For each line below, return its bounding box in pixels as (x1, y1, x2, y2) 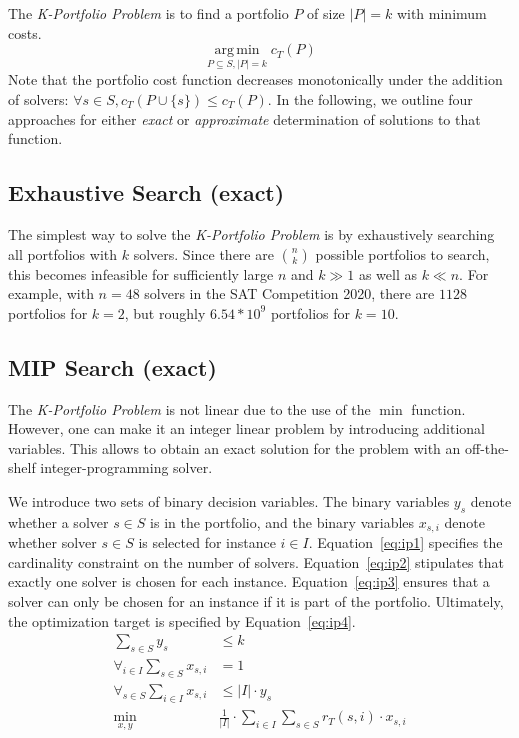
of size (307, 3, 345, 23)
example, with (8, 283, 94, 304)
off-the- (464, 437, 509, 458)
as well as (358, 263, 417, 284)
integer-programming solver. (40, 457, 213, 478)
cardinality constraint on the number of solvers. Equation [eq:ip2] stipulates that (8, 551, 504, 572)
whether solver (8, 532, 97, 553)
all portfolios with (8, 243, 118, 264)
